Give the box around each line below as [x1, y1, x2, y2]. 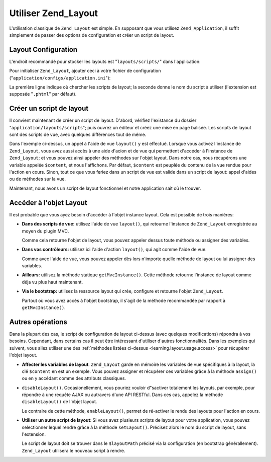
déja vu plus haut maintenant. [22, 279, 83, 285]
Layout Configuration [9, 45, 78, 54]
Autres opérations [9, 318, 67, 326]
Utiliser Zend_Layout [9, 8, 98, 19]
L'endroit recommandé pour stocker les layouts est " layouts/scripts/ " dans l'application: [9, 58, 201, 64]
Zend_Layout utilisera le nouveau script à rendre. [22, 447, 125, 453]
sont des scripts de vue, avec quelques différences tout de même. [9, 131, 147, 138]
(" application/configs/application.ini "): [9, 74, 111, 81]
